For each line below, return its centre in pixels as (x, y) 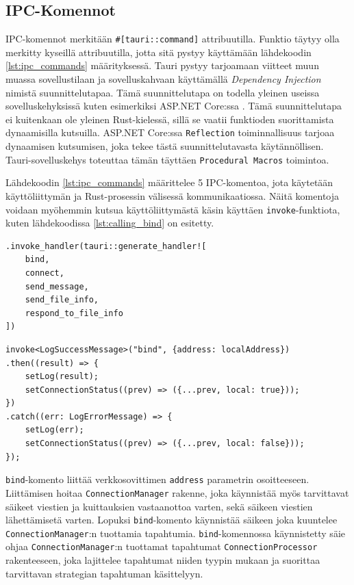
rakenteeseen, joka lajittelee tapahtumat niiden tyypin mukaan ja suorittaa (163, 560)
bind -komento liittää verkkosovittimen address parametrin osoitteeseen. (157, 479)
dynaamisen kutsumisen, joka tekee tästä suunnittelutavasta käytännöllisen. (165, 146)
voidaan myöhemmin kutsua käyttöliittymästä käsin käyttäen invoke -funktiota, (173, 209)
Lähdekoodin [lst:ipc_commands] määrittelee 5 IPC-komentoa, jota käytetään (169, 182)
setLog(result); (62, 377)
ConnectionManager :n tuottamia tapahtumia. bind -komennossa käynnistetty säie (175, 533)
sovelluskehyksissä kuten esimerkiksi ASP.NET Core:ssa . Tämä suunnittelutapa (174, 106)
